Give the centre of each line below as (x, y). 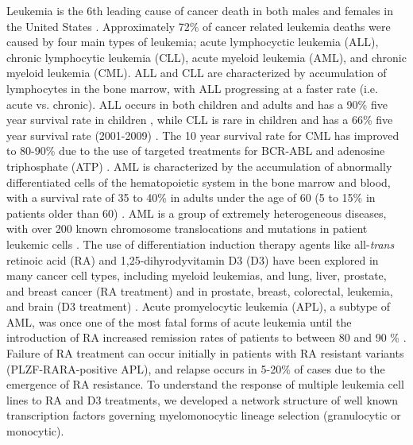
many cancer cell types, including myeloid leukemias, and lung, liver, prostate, (197, 275)
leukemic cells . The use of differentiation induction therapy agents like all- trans (201, 244)
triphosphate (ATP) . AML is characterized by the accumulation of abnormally (199, 166)
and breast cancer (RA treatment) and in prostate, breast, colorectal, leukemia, (200, 290)
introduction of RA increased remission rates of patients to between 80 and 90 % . (206, 337)
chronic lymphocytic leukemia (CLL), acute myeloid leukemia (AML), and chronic (206, 57)
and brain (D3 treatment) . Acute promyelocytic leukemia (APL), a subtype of (199, 306)
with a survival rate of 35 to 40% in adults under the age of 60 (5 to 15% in (191, 197)
